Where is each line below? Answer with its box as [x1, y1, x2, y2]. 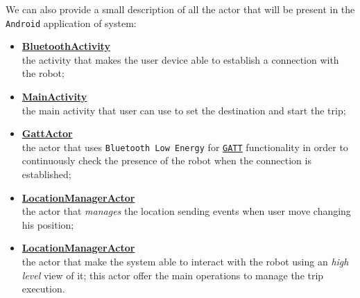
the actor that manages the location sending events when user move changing [22, 204, 351, 218]
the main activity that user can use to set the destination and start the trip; [22, 103, 346, 117]
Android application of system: [6, 15, 137, 30]
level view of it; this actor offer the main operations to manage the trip [22, 268, 324, 282]
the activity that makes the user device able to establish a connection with [22, 52, 339, 67]
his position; [22, 217, 74, 231]
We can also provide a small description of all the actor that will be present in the [6, 2, 355, 16]
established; [22, 167, 71, 182]
